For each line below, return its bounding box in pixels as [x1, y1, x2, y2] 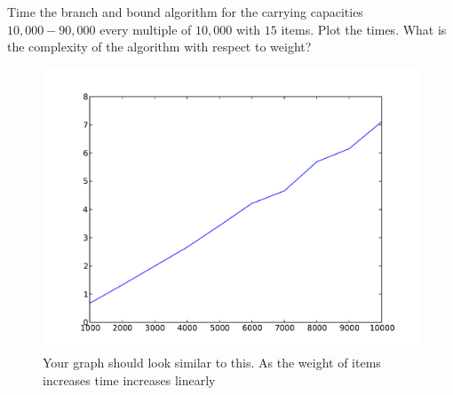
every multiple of [99, 20, 192, 38]
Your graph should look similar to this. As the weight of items [43, 353, 381, 372]
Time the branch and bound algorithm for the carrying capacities [7, 3, 363, 20]
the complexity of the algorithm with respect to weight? [7, 37, 312, 56]
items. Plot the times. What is [281, 20, 447, 38]
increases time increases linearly [43, 370, 216, 389]
